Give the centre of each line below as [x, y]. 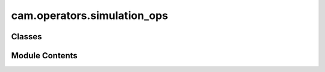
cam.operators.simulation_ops [90, 15]
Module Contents [44, 56]
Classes [26, 37]
